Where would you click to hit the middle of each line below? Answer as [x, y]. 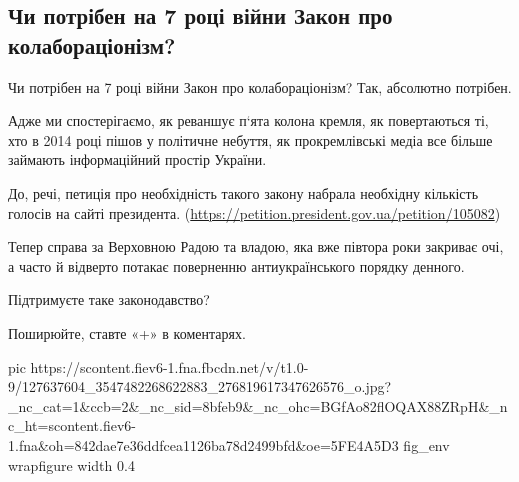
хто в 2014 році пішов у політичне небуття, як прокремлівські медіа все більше [250, 139]
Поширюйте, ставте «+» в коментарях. [127, 332]
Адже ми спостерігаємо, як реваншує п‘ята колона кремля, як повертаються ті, [248, 120]
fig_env [426, 444]
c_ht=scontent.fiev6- [72, 425]
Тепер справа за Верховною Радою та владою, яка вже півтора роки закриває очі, [256, 246]
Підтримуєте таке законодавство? [109, 299]
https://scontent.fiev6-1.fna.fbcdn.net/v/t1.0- [169, 366]
